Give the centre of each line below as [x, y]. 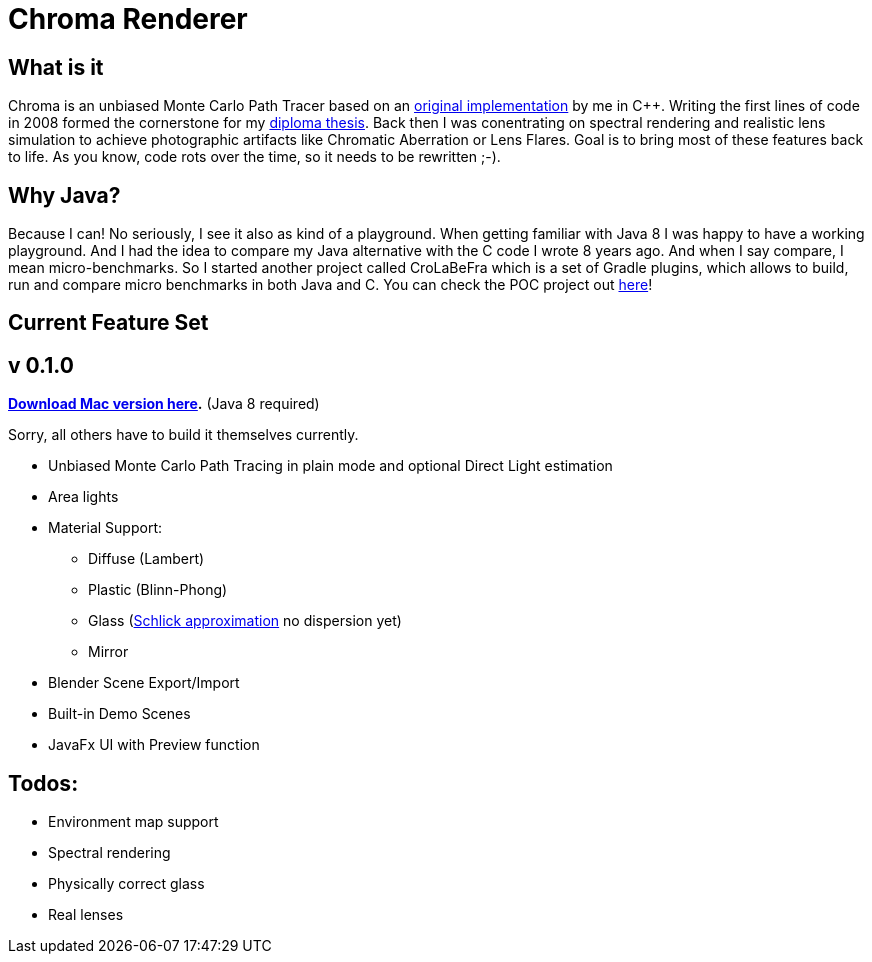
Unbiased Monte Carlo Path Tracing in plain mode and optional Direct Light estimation [330, 466]
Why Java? [64, 195]
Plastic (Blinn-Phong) [158, 590]
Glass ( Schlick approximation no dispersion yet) [245, 621]
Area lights [83, 497]
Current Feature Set [108, 323]
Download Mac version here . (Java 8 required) [164, 404]
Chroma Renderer [128, 19]
